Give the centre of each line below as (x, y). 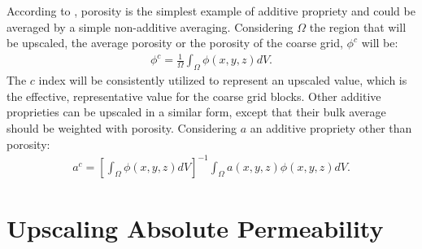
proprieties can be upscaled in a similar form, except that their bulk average (196, 112)
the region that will (358, 26)
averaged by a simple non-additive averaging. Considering (150, 26)
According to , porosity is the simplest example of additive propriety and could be (211, 11)
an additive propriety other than (331, 127)
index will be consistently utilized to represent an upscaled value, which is (223, 80)
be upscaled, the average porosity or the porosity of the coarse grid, (175, 43)
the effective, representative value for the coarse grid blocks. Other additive (194, 96)
